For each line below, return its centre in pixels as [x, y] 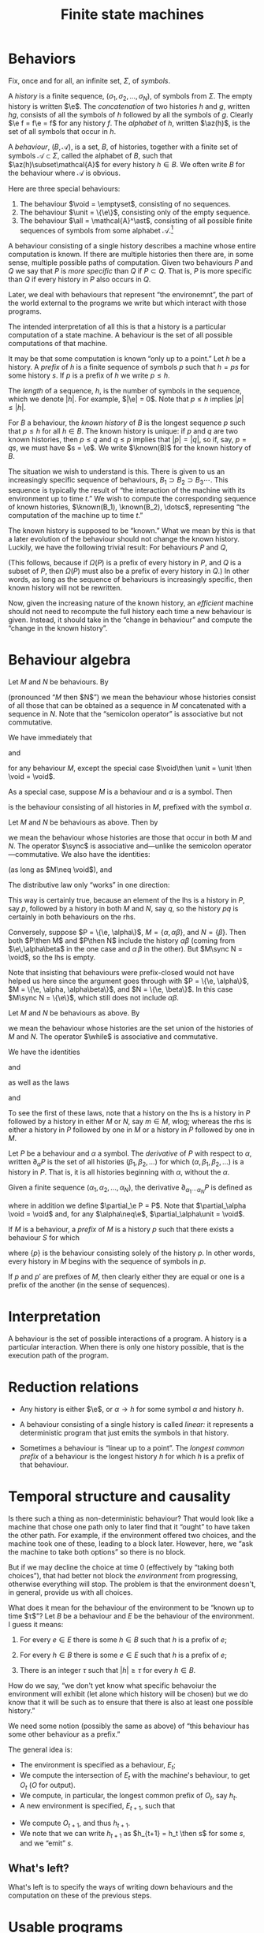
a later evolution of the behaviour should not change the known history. [124, 539]
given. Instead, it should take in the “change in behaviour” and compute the [130, 620]
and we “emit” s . [46, 1843]
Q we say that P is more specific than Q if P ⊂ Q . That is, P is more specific [130, 271]
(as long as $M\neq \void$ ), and [60, 870]
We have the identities [44, 1052]
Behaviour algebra [70, 660]
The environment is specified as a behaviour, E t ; [97, 1765]
